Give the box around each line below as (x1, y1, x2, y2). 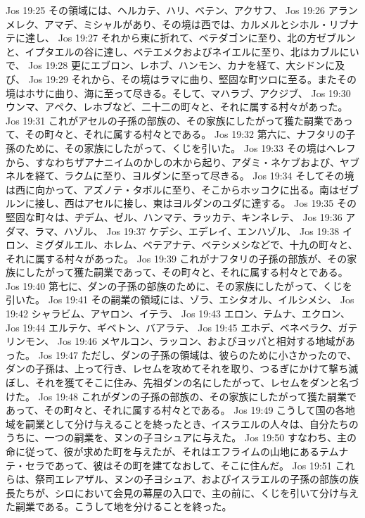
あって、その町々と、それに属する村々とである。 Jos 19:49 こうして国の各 (6, 403, 345, 417)
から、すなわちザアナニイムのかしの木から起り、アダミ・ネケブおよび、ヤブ (6, 154, 359, 169)
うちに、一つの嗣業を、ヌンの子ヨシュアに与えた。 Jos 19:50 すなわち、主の (6, 430, 357, 445)
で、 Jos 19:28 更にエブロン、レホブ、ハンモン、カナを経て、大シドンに (6, 58, 335, 72)
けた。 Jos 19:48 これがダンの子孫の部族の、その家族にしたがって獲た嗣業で (6, 388, 357, 403)
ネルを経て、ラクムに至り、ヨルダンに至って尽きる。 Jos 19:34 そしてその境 (6, 168, 354, 183)
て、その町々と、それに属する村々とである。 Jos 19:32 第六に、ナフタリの (6, 127, 346, 141)
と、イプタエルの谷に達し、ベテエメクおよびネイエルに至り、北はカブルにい (6, 44, 359, 58)
